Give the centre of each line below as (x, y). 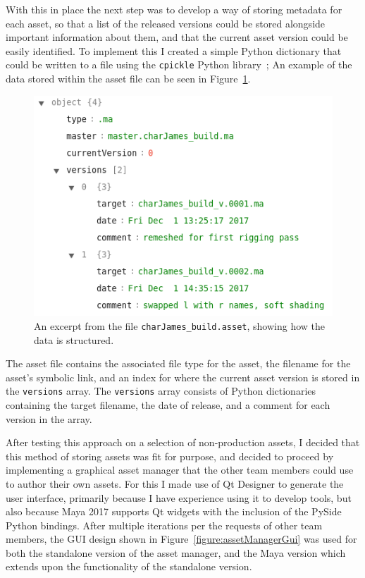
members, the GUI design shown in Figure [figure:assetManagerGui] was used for (181, 539)
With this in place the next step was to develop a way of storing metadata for (174, 9)
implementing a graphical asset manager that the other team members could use (180, 470)
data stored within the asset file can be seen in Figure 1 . (128, 79)
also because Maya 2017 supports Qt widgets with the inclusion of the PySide (174, 511)
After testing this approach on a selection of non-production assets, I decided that (183, 442)
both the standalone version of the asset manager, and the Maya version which (176, 552)
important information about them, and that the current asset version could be (177, 37)
